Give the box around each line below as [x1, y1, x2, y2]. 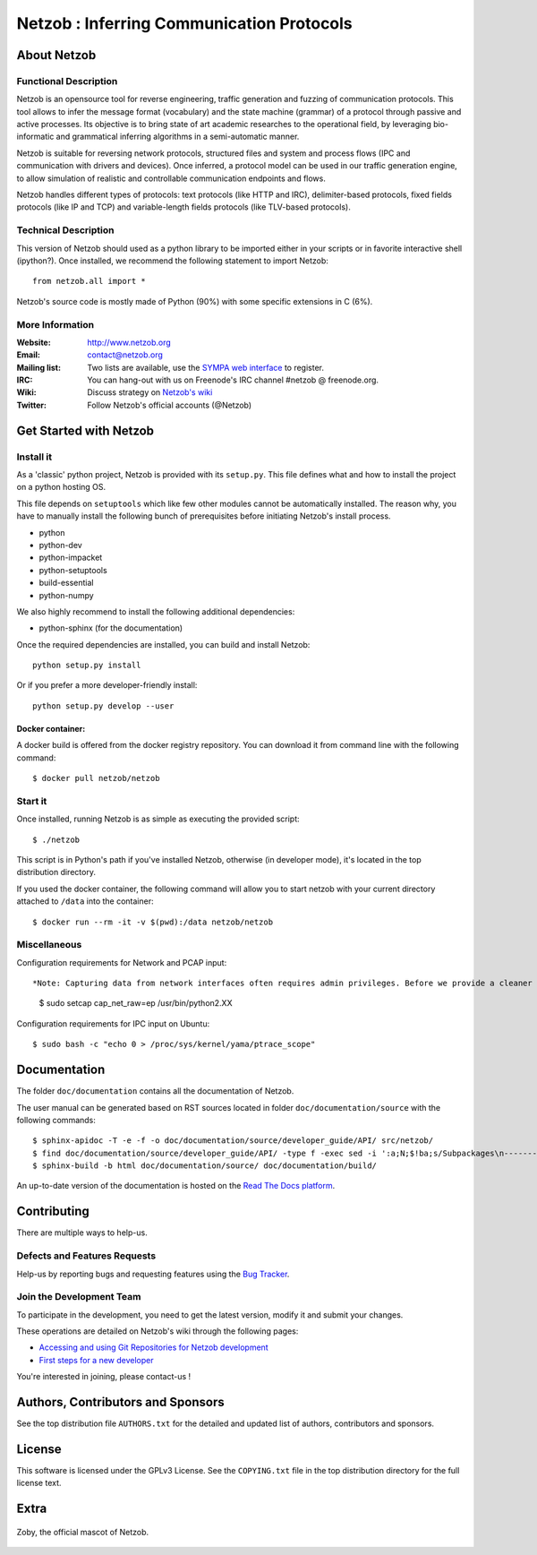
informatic [16, 131, 55, 142]
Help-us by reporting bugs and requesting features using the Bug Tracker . [16, 1268, 290, 1279]
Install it [16, 451, 53, 463]
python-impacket [38, 552, 103, 563]
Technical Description [16, 224, 115, 236]
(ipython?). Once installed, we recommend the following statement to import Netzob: [16, 255, 328, 266]
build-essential [38, 578, 94, 588]
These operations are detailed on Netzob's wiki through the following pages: [16, 1326, 299, 1336]
